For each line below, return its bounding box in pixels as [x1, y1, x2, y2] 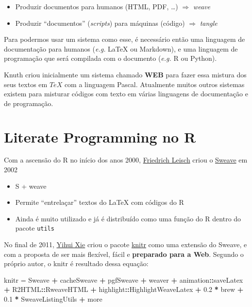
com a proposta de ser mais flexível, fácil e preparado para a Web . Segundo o [4, 249, 244, 259]
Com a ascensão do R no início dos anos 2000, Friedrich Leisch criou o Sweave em [4, 155, 248, 165]
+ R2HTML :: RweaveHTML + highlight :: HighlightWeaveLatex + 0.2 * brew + [4, 284, 244, 294]
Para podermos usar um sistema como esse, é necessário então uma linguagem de [4, 34, 245, 44]
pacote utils [15, 223, 54, 233]
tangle [200, 18, 218, 28]
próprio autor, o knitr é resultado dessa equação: [4, 258, 149, 269]
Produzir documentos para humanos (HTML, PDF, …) [15, 1, 178, 11]
